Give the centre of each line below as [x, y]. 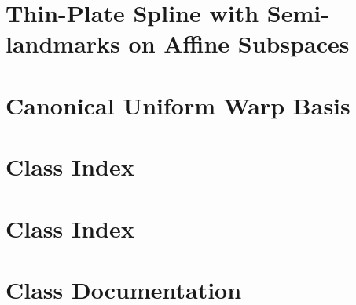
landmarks [63, 44]
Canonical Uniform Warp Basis [178, 105]
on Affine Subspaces [239, 44]
